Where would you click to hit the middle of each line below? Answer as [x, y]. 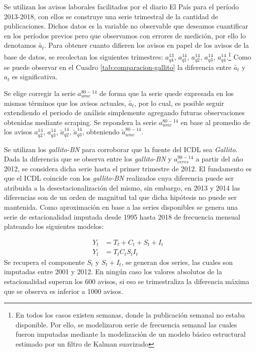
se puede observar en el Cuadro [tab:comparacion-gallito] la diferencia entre [118, 67]
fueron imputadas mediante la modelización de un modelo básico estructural [130, 334]
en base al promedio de [215, 122]
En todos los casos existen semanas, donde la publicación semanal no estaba [130, 315]
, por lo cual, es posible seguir [179, 103]
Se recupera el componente [44, 262]
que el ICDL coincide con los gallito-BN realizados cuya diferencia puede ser [119, 178]
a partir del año [219, 159]
